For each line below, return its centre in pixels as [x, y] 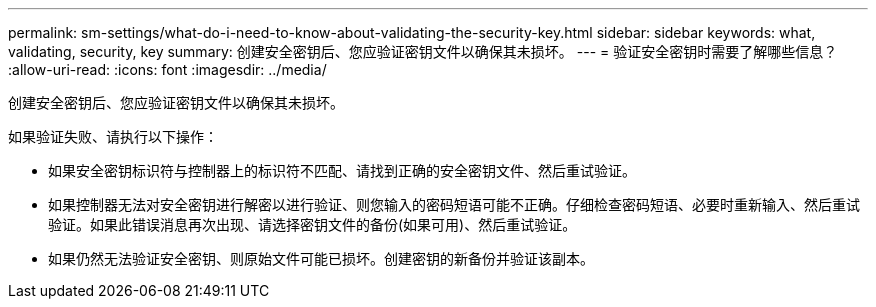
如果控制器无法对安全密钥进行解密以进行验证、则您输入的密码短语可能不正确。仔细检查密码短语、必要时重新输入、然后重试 [454, 204]
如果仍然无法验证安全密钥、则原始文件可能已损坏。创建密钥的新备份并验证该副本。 [321, 258]
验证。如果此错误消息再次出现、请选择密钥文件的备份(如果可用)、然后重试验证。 [312, 224]
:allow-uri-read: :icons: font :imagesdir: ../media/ [167, 69]
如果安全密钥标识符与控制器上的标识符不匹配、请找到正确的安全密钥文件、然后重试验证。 [342, 170]
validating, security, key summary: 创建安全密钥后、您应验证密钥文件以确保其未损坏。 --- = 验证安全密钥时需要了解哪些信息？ [423, 51]
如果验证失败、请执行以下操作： [113, 136]
